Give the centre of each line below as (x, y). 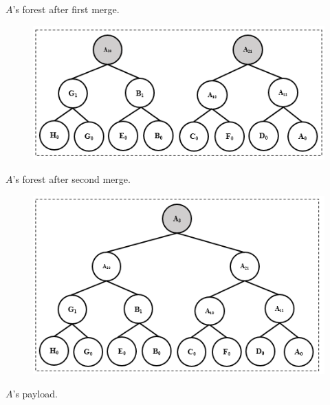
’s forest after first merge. (66, 9)
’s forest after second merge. (71, 178)
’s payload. (35, 394)
